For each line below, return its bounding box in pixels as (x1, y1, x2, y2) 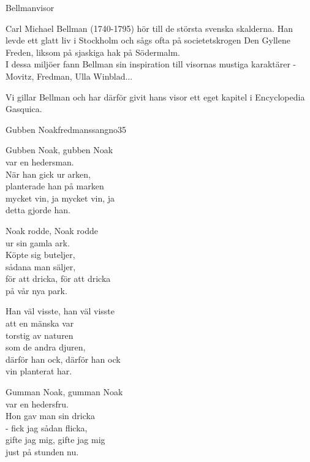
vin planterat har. (6, 365, 72, 377)
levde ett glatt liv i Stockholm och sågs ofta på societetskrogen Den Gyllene (6, 34, 290, 47)
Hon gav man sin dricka (6, 409, 95, 422)
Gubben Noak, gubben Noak (6, 143, 113, 156)
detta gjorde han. (6, 203, 70, 216)
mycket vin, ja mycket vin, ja (6, 191, 115, 204)
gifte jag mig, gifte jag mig (6, 433, 105, 446)
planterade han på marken (6, 180, 104, 192)
